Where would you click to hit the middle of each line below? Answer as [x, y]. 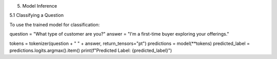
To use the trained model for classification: [55, 24]
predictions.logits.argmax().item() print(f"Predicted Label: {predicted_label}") [91, 50]
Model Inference [40, 6]
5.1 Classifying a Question [37, 15]
